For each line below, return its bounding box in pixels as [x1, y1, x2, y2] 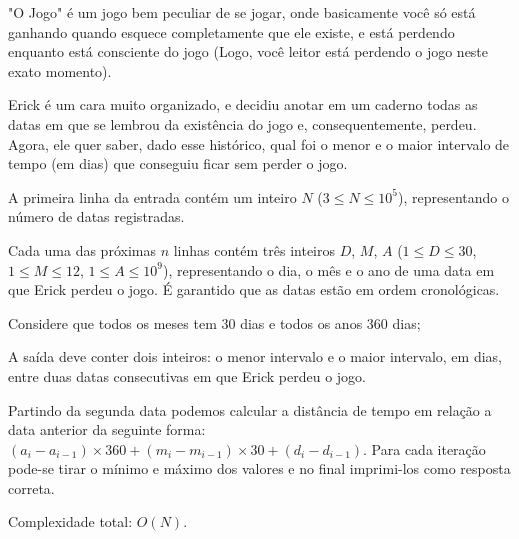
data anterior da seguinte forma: [8, 419, 206, 440]
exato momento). [8, 60, 112, 81]
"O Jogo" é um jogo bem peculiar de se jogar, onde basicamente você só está [8, 2, 476, 22]
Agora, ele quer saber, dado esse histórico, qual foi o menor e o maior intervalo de [8, 133, 510, 154]
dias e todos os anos [240, 312, 363, 333]
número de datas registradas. [8, 206, 185, 227]
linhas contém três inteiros [173, 239, 336, 260]
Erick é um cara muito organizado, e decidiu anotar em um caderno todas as [8, 94, 478, 115]
